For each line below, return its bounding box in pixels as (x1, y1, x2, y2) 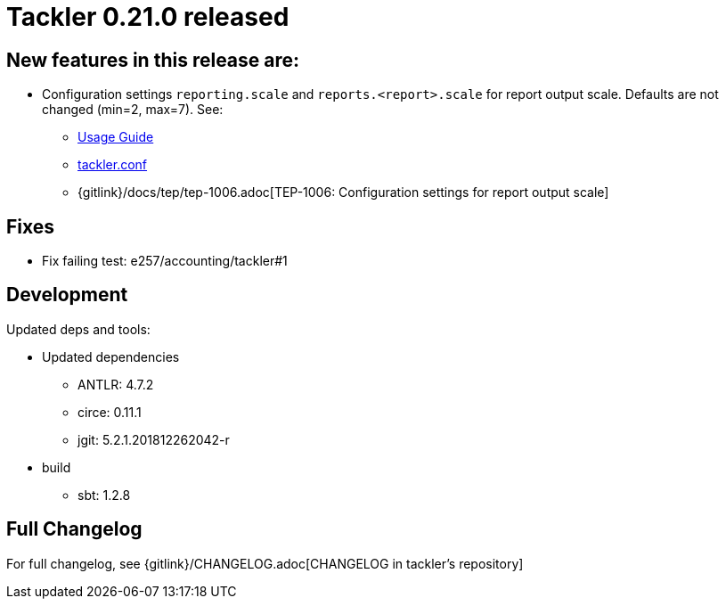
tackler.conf (77, 157, 148, 173)
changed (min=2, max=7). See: (42, 102, 224, 118)
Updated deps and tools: (6, 321, 151, 337)
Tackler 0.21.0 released (6, 2, 290, 32)
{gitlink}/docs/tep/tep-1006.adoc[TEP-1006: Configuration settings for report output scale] (77, 184, 609, 201)
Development (6, 283, 128, 307)
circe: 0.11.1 (77, 404, 142, 420)
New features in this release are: (6, 48, 300, 71)
